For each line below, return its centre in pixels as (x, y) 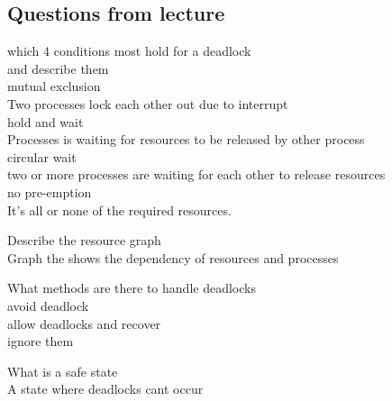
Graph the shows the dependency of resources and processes (173, 257)
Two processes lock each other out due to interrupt (148, 103)
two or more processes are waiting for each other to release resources (196, 174)
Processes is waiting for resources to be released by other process (186, 139)
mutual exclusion (54, 86)
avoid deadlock (48, 305)
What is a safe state (63, 371)
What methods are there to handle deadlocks (132, 288)
